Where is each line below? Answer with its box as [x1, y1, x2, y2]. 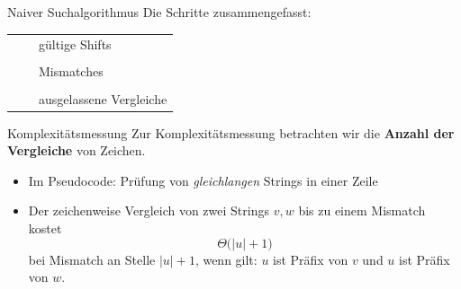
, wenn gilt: [194, 250, 258, 268]
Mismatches [39, 62, 104, 81]
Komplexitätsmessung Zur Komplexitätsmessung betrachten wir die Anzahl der [7, 123, 455, 142]
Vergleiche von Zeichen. [7, 141, 146, 160]
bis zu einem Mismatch [298, 201, 426, 220]
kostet [28, 219, 62, 237]
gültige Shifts [39, 35, 112, 54]
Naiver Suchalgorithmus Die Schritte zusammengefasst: [7, 3, 312, 21]
